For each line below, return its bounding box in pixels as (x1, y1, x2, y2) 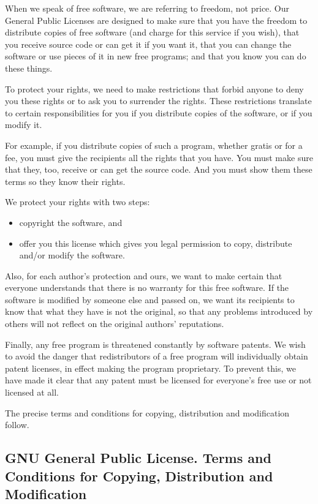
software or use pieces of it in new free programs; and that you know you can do (5, 50, 306, 62)
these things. (5, 61, 53, 74)
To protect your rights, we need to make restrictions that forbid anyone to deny (5, 82, 304, 95)
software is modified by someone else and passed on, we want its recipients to (5, 293, 295, 306)
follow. (5, 418, 29, 431)
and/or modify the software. (19, 249, 125, 261)
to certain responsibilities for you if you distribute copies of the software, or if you (5, 106, 312, 119)
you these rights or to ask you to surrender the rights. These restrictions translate (5, 94, 312, 107)
